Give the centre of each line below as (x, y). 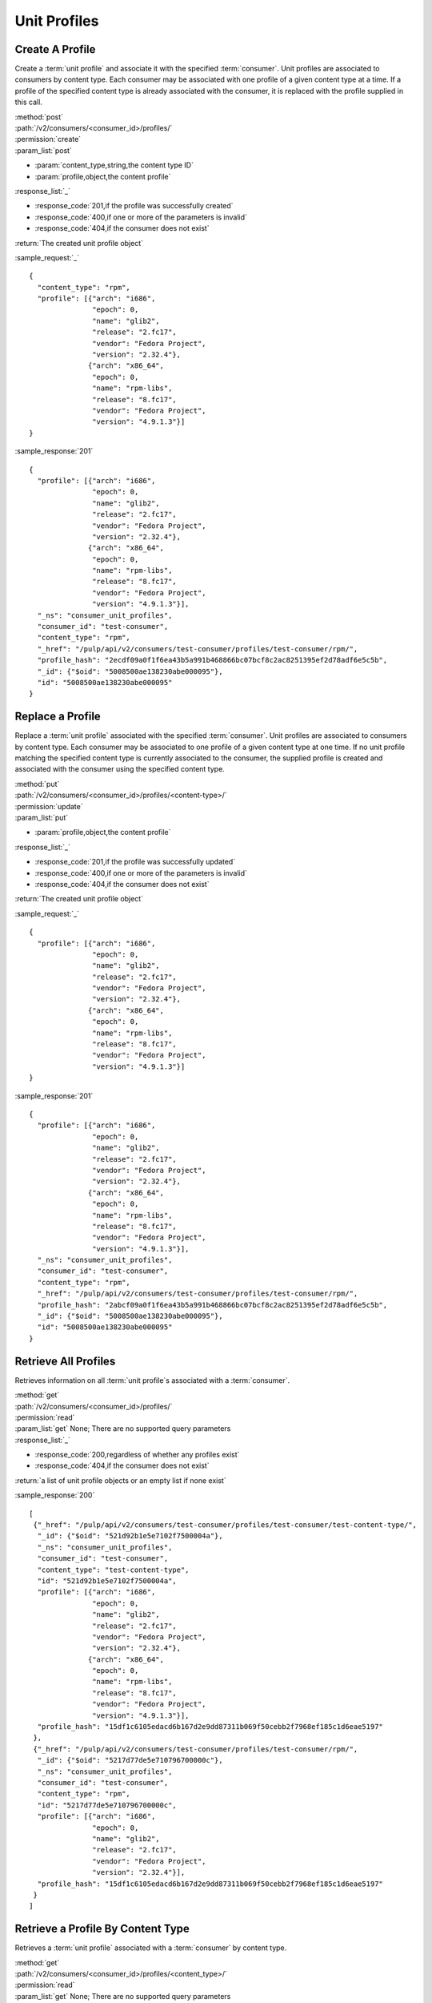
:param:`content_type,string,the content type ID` (114, 165)
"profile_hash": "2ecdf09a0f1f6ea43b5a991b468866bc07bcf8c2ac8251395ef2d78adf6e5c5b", (212, 660)
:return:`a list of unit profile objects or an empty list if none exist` (121, 1480)
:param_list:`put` (42, 818)
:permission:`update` (49, 806)
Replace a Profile (58, 717)
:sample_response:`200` (55, 1495)
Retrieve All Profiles (65, 1361)
